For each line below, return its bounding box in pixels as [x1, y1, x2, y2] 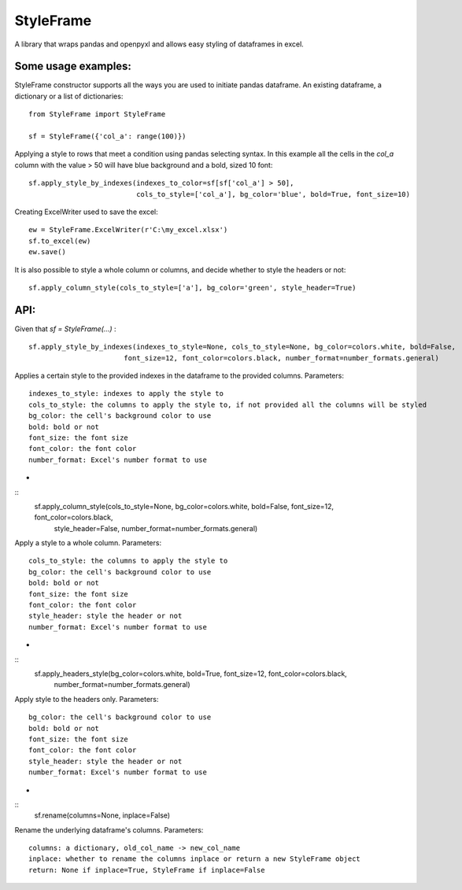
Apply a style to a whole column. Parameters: [14, 538, 161, 548]
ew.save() [28, 248, 66, 257]
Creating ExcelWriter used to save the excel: [14, 207, 158, 216]
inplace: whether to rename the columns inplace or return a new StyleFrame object [28, 855, 361, 863]
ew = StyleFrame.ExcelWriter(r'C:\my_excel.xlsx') [28, 225, 228, 235]
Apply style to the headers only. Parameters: [14, 694, 159, 704]
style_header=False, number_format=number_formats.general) [54, 523, 258, 533]
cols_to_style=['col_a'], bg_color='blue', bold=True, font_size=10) [136, 190, 411, 198]
